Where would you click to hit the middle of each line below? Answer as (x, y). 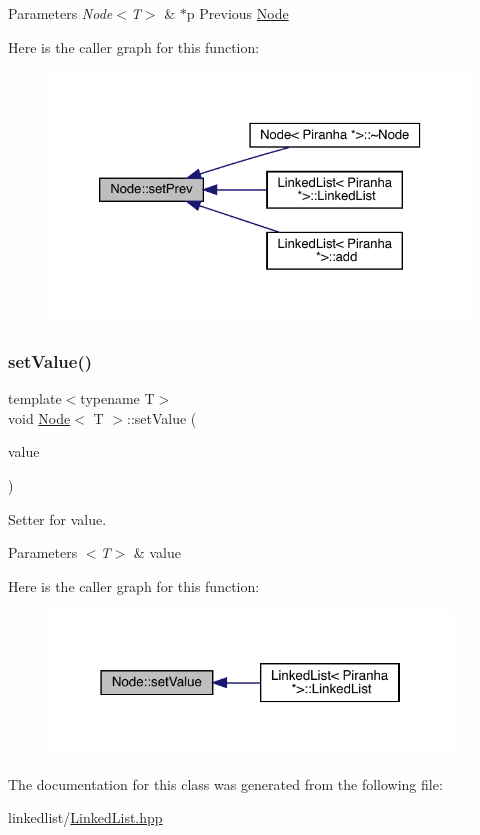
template (35, 398)
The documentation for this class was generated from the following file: (225, 783)
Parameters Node (60, 13)
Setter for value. (57, 518)
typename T (117, 398)
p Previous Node (237, 13)
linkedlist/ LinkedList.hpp (85, 817)
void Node (39, 417)
